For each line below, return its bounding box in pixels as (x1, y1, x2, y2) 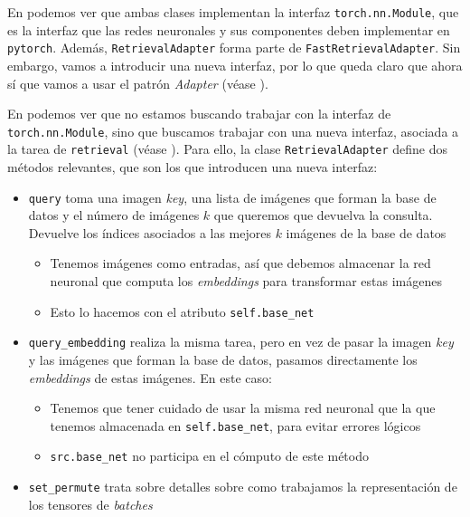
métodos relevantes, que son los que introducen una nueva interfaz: (7, 158, 378, 176)
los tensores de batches (28, 494, 153, 513)
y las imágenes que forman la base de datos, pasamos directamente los (28, 349, 418, 369)
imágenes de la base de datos (286, 223, 446, 242)
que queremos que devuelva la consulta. (213, 206, 433, 225)
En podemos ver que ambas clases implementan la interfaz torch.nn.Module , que (7, 3, 459, 21)
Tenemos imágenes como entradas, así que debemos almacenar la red (50, 254, 431, 273)
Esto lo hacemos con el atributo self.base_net (50, 302, 315, 321)
